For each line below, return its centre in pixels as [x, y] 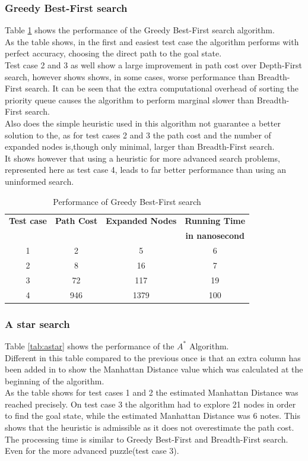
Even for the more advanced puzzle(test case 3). [92, 451]
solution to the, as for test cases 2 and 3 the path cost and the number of [138, 135]
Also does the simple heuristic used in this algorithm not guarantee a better [143, 123]
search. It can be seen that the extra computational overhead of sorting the [162, 88]
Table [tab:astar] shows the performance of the [90, 345]
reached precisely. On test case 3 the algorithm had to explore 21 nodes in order [150, 404]
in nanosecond [215, 236]
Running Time [215, 221]
